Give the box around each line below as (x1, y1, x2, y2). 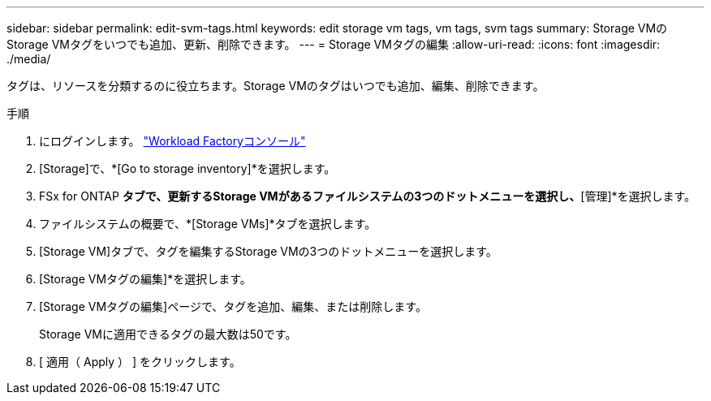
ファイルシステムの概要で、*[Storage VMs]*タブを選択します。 (39, 217, 377, 231)
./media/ (6, 52, 51, 66)
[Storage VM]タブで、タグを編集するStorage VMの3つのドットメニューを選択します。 (39, 244, 498, 258)
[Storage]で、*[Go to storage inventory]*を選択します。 (39, 162, 336, 175)
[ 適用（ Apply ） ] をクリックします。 (39, 355, 241, 369)
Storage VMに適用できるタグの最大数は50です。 (39, 327, 297, 341)
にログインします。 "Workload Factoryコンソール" (39, 134, 306, 148)
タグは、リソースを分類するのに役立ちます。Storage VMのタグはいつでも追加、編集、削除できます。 (6, 79, 545, 93)
